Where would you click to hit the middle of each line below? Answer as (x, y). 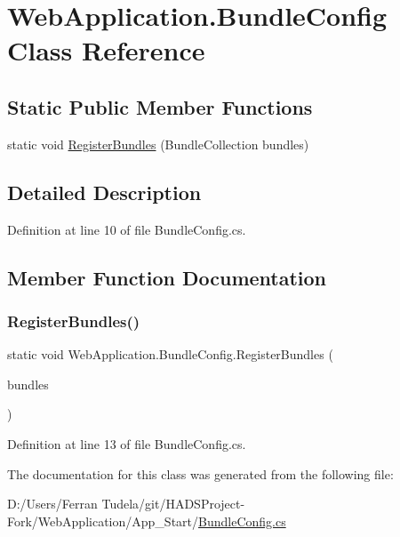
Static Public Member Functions (160, 106)
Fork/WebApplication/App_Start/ (103, 521)
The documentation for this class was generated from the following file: (200, 473)
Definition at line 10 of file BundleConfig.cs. (127, 229)
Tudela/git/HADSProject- (173, 504)
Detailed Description (104, 192)
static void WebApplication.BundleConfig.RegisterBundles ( (170, 354)
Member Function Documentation (167, 277)
